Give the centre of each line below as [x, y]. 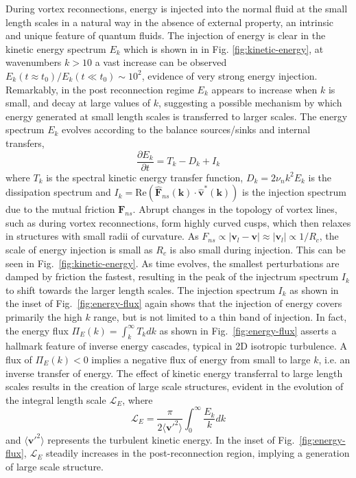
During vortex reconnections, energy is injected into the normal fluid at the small [177, 8]
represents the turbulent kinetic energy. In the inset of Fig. [171, 439]
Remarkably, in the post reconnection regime [100, 89]
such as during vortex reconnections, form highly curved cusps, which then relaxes [178, 222]
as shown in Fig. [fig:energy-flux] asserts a [248, 330]
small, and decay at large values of [78, 103]
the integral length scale [56, 399]
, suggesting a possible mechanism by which [250, 103]
